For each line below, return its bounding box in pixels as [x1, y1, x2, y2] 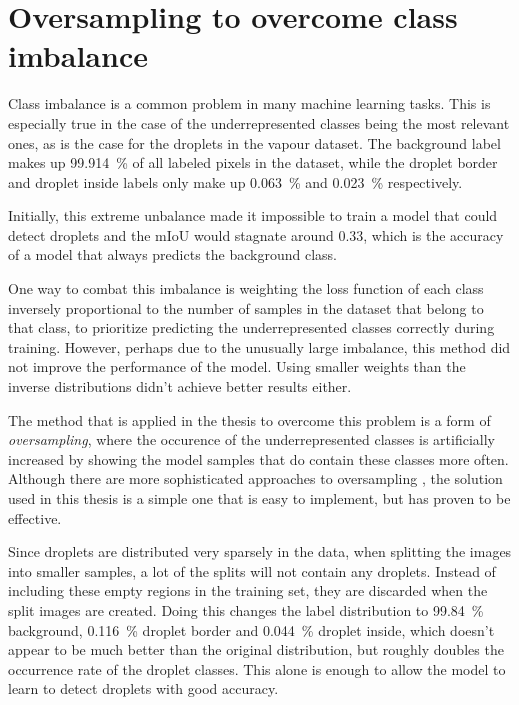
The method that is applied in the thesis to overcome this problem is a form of [8, 409, 491, 430]
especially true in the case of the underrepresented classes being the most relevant [8, 112, 510, 133]
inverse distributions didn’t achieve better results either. [8, 376, 352, 397]
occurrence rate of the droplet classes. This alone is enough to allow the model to [8, 658, 506, 679]
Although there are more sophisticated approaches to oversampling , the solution [8, 468, 503, 489]
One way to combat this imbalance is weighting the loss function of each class [8, 278, 484, 299]
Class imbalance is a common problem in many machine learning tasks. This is [8, 93, 491, 114]
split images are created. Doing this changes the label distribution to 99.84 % [8, 599, 484, 620]
